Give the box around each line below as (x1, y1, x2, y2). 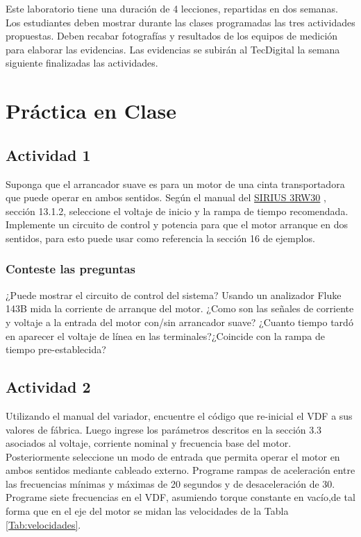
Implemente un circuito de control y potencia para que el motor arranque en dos (6, 217, 349, 232)
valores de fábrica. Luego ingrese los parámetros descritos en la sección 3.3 (6, 422, 322, 436)
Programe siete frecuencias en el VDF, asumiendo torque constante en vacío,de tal (6, 490, 355, 504)
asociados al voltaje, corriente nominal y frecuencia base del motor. (6, 436, 292, 450)
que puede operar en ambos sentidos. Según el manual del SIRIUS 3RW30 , (6, 190, 326, 205)
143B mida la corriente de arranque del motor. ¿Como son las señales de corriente (6, 301, 354, 316)
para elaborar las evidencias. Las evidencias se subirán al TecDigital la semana (6, 42, 340, 56)
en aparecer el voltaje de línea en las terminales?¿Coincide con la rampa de (6, 328, 325, 343)
